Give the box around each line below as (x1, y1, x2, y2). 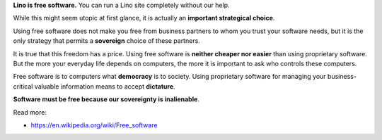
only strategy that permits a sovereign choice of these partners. (13, 37, 201, 45)
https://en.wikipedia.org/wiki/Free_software (30, 120, 158, 129)
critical (13, 82, 33, 91)
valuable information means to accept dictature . (34, 82, 176, 91)
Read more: (13, 108, 47, 116)
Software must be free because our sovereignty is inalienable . (13, 95, 199, 103)
